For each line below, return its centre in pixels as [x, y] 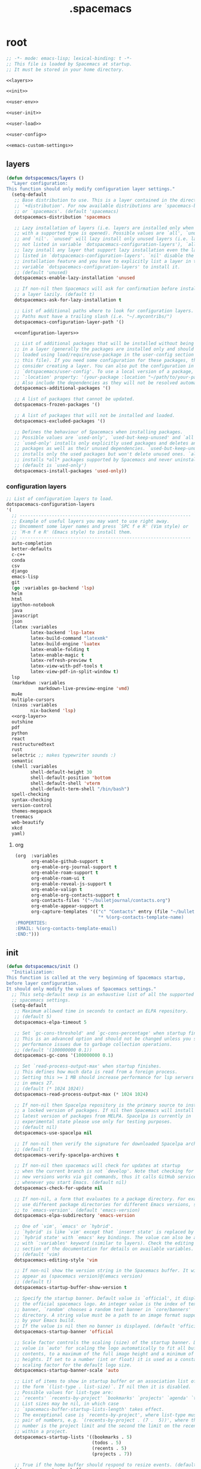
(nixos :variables [35, 705]
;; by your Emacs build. [45, 1321]
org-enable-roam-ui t [58, 878]
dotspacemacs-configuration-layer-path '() [69, 322]
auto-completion [32, 544]
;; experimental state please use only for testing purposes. [93, 1122]
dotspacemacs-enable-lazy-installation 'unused [74, 278]
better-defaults [32, 549]
